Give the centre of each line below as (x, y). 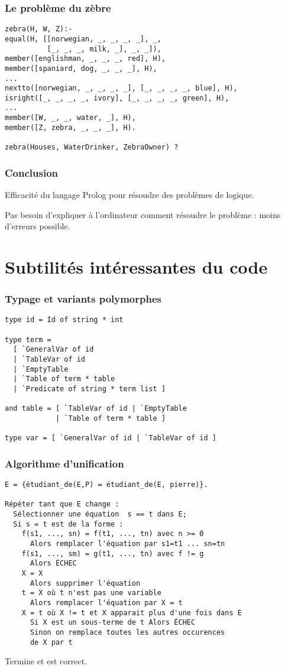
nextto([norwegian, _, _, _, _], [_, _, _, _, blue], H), (121, 88)
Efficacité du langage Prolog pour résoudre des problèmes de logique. (129, 194)
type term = (28, 340)
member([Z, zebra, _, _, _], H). (70, 127)
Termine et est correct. (46, 661)
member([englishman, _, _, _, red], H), (85, 59)
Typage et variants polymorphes (83, 299)
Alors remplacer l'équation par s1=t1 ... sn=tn (127, 544)
